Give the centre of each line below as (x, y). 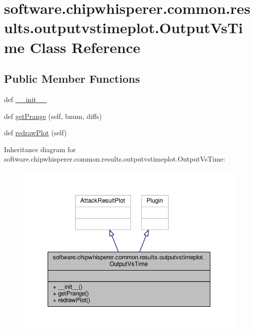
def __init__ (25, 99)
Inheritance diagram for (40, 149)
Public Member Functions (72, 79)
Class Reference (85, 47)
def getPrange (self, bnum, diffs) (53, 116)
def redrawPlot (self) (35, 133)
